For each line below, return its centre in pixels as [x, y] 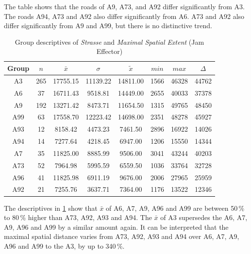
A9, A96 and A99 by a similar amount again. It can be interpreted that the [116, 227]
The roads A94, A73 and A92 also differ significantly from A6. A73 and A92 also [124, 16]
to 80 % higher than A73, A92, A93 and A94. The [78, 217]
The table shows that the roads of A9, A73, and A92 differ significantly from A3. [124, 6]
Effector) [109, 51]
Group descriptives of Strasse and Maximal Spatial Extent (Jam [109, 42]
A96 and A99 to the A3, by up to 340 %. [64, 246]
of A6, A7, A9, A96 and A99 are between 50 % [175, 208]
